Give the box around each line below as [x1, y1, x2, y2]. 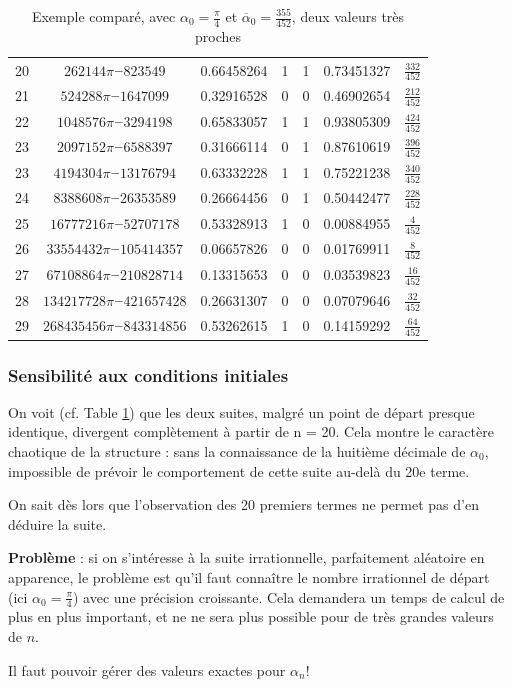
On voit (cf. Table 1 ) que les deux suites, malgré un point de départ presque [8, 401, 475, 422]
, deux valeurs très [291, 6, 405, 26]
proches [195, 26, 242, 47]
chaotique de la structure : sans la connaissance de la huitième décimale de [8, 441, 466, 461]
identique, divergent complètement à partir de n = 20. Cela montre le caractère [8, 421, 494, 442]
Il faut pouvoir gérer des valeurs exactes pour [8, 659, 286, 680]
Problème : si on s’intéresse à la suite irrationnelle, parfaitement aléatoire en [8, 547, 485, 568]
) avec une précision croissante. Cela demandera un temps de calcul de [73, 586, 505, 607]
